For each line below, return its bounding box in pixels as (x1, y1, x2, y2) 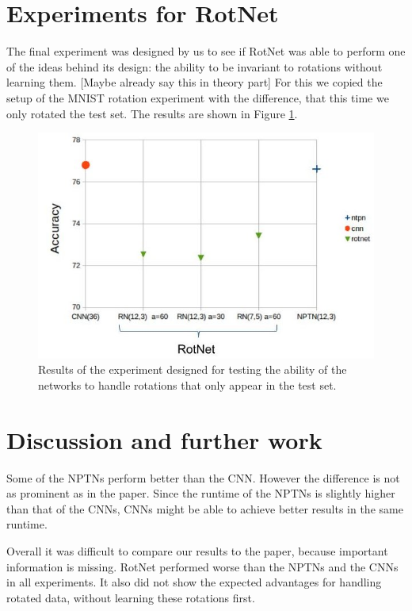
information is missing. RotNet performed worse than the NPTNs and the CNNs (6, 558, 399, 574)
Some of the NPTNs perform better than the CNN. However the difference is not (6, 469, 400, 486)
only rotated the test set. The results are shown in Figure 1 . (6, 105, 298, 121)
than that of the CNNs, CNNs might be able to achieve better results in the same (6, 500, 403, 517)
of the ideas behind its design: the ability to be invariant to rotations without (6, 58, 383, 75)
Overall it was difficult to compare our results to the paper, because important (6, 542, 388, 559)
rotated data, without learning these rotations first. (6, 589, 255, 605)
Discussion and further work (6, 423, 322, 455)
